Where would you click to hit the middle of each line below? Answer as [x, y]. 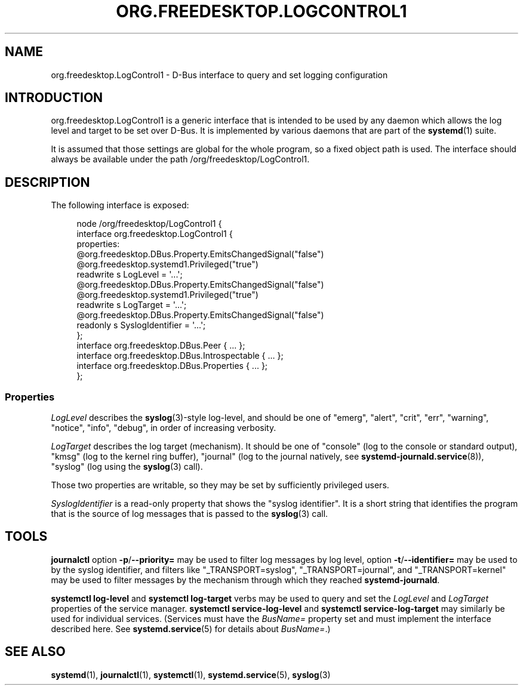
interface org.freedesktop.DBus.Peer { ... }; [161, 346]
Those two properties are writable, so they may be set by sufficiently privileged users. [220, 485]
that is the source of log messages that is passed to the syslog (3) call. [190, 514]
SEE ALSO [35, 652]
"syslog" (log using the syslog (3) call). [127, 467]
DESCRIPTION [47, 182]
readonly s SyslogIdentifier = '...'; [141, 325]
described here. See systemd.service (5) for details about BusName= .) [191, 629]
